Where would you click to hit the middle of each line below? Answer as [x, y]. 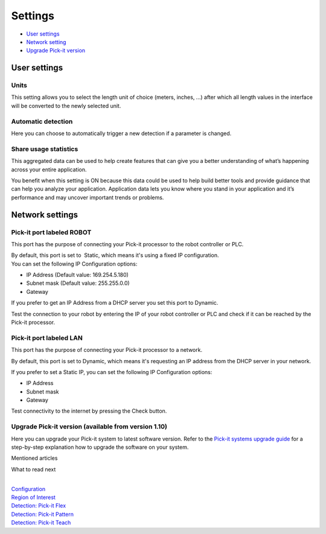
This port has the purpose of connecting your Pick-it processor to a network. [107, 350]
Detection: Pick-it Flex [39, 506]
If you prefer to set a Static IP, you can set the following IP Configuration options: [112, 372]
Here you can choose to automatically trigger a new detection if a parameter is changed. [121, 133]
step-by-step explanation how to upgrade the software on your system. [100, 447]
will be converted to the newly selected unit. [66, 106]
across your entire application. [49, 170]
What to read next [34, 469]
